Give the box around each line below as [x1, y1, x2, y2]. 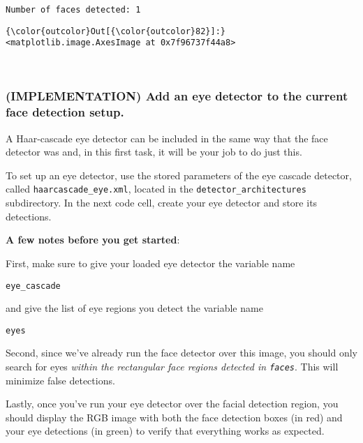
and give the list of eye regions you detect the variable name [6, 301, 263, 315]
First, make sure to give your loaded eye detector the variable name [6, 255, 295, 270]
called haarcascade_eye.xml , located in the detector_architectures [6, 181, 306, 196]
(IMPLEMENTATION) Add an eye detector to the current [6, 87, 348, 105]
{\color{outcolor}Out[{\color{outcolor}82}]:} [6, 26, 225, 36]
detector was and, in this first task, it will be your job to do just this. [6, 144, 302, 159]
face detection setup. [6, 103, 124, 121]
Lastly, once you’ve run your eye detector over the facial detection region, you [6, 396, 339, 411]
